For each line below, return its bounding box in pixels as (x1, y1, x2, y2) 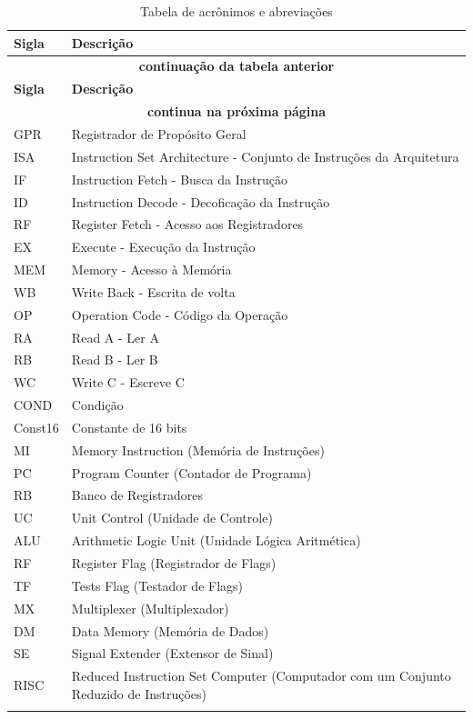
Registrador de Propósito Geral (71, 124, 247, 143)
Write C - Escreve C (71, 373, 185, 392)
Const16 (14, 417, 59, 436)
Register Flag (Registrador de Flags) (71, 554, 277, 572)
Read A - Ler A (71, 327, 159, 346)
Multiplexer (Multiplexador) (71, 598, 229, 617)
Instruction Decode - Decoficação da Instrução (71, 192, 330, 211)
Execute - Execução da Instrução (71, 237, 256, 256)
